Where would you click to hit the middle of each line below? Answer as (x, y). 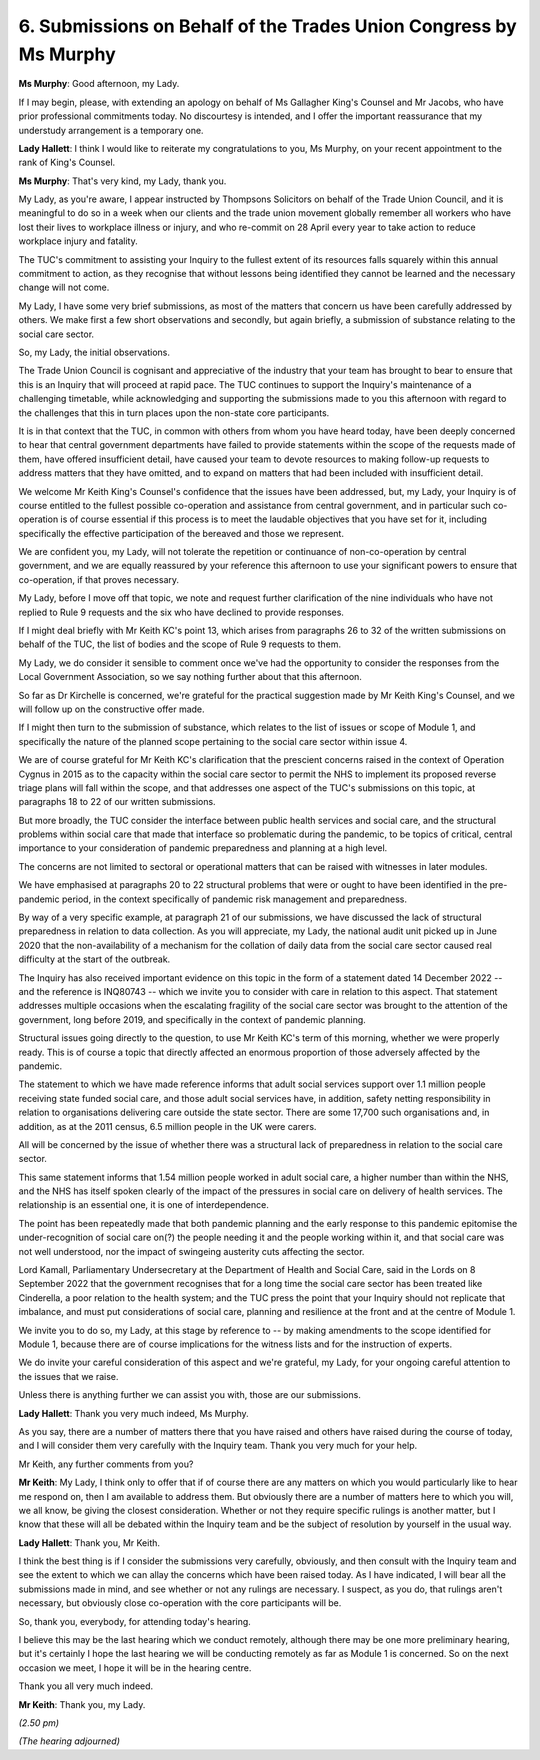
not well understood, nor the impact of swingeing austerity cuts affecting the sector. (191, 1251)
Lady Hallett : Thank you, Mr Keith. (89, 1542)
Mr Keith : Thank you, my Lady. (82, 1704)
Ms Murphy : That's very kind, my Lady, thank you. (122, 181)
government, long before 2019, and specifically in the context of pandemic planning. (192, 1019)
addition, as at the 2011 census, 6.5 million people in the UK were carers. (167, 1126)
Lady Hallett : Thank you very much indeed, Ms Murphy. (133, 1413)
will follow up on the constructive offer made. (111, 709)
